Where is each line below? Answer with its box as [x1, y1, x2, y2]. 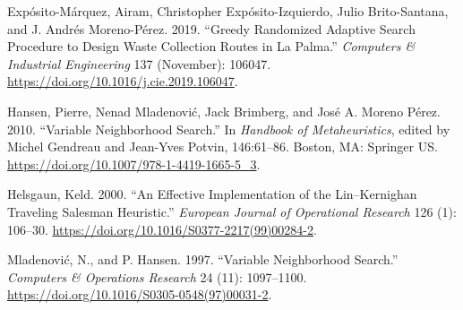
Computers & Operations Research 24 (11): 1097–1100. [7, 267, 307, 286]
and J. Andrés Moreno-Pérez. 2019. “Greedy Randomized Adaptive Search [7, 19, 416, 38]
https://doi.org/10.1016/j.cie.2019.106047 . [7, 72, 238, 90]
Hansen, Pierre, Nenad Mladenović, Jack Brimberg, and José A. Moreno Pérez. [7, 101, 441, 120]
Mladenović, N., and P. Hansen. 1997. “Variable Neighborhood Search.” [7, 250, 399, 269]
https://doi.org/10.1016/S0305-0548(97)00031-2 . [7, 285, 272, 304]
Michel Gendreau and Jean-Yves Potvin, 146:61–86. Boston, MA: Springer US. [7, 137, 438, 156]
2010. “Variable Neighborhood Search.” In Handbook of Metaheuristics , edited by [7, 119, 450, 138]
